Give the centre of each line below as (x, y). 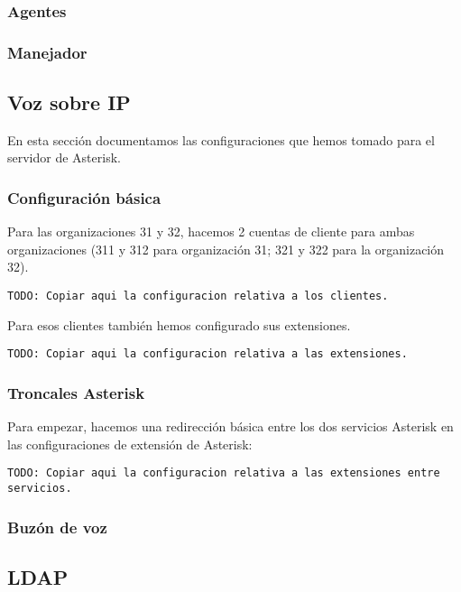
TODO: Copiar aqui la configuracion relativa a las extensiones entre (224, 473)
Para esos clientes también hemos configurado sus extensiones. (179, 324)
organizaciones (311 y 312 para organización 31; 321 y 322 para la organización (226, 249)
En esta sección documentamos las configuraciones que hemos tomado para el (221, 139)
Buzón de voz (57, 527)
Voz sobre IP (69, 102)
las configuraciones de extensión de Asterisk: (130, 444)
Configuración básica (84, 198)
